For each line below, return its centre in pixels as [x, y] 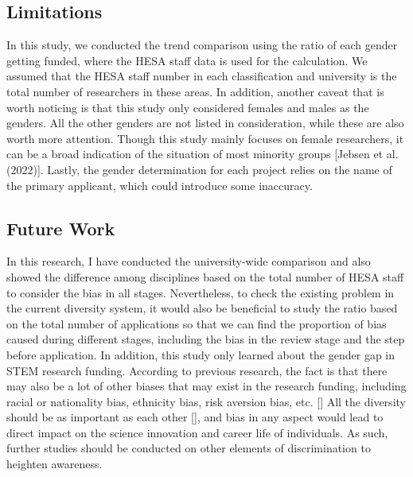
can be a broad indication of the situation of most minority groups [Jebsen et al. [203, 154]
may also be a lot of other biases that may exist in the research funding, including [206, 386]
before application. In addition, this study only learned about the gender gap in [201, 354]
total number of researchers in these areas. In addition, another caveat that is [195, 91]
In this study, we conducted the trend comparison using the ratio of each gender [202, 45]
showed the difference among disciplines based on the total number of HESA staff [205, 276]
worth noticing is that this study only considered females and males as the [188, 107]
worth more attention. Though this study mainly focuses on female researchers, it [205, 138]
